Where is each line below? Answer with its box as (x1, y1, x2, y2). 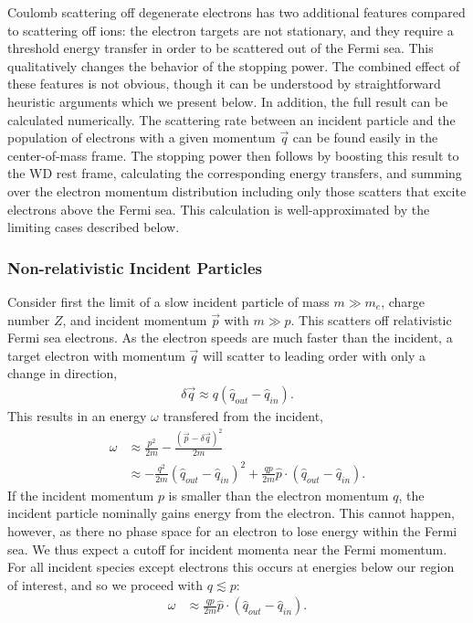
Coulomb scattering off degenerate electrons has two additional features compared (7, 3, 466, 21)
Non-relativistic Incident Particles (7, 256, 262, 279)
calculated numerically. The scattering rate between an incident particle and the (7, 110, 456, 129)
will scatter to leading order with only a (203, 345, 426, 364)
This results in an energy (7, 406, 147, 425)
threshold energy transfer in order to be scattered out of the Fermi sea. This (7, 38, 434, 58)
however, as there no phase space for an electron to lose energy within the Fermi (7, 521, 457, 540)
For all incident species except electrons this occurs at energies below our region (7, 557, 455, 576)
